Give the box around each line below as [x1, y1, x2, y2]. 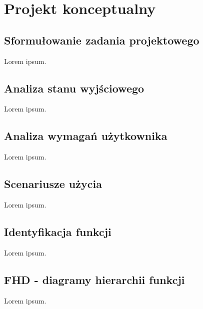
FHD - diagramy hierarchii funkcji [4, 271, 185, 287]
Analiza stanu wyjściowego [4, 80, 144, 95]
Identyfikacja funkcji [4, 223, 111, 239]
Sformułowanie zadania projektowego [4, 32, 199, 47]
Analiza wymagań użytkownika [4, 128, 167, 143]
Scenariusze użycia [4, 176, 102, 191]
